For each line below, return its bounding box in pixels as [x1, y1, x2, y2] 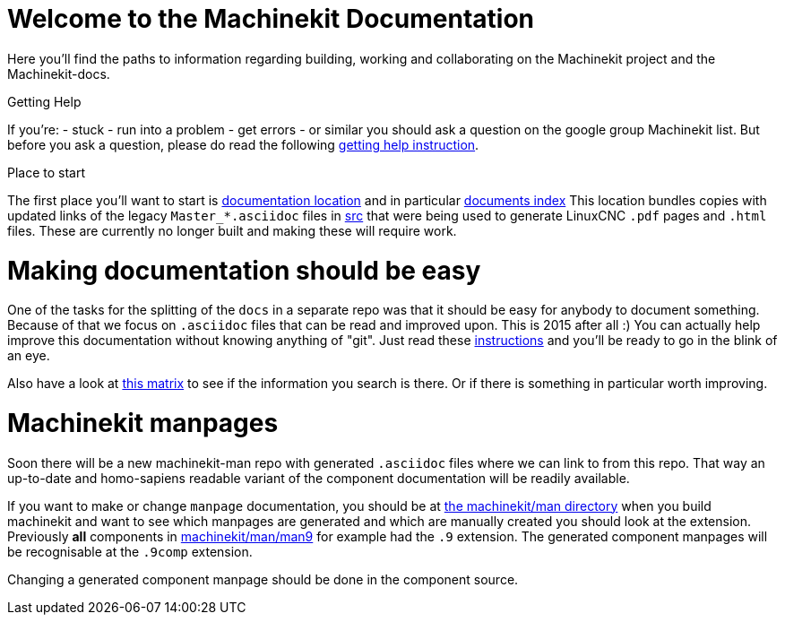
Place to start [7, 164, 86, 180]
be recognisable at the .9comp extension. [7, 543, 253, 559]
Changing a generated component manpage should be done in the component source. [7, 571, 519, 587]
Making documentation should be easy [7, 255, 481, 286]
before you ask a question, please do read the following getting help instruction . [7, 136, 479, 152]
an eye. [7, 348, 50, 364]
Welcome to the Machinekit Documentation [7, 4, 534, 34]
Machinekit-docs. [7, 65, 110, 82]
